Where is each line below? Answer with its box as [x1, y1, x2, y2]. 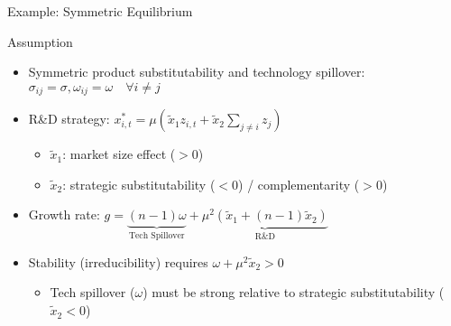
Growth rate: [28, 205, 100, 224]
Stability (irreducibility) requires [28, 252, 208, 271]
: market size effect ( [62, 144, 176, 163]
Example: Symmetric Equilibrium [7, 2, 193, 20]
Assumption [7, 32, 73, 51]
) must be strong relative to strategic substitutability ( [143, 283, 445, 302]
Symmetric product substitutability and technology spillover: [28, 62, 365, 81]
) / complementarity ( [238, 174, 360, 193]
